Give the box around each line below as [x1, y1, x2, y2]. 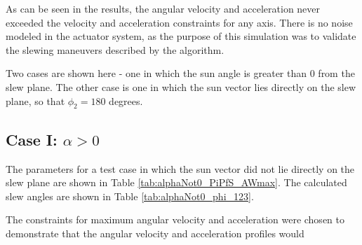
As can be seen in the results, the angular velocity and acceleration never [6, 1, 321, 15]
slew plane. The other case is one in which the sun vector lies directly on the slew [6, 79, 356, 94]
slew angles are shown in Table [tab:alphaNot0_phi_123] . [6, 188, 254, 203]
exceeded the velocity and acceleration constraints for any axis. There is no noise [6, 15, 353, 29]
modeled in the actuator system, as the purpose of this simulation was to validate [6, 29, 356, 43]
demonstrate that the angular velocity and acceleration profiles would [6, 225, 304, 240]
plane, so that [6, 93, 65, 108]
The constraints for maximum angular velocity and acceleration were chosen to [6, 212, 344, 227]
